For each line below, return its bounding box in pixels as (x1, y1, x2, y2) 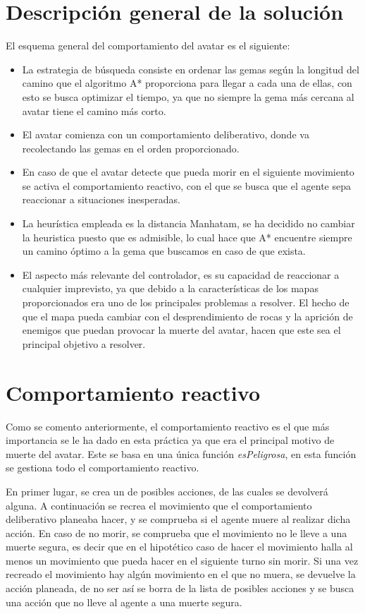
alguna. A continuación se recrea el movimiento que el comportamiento (6, 498, 312, 512)
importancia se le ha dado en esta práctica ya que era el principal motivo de (6, 433, 335, 447)
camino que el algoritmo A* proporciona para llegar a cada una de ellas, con (22, 76, 352, 90)
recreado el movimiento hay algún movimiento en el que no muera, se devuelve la (6, 567, 356, 582)
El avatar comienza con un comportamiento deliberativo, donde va (22, 127, 309, 142)
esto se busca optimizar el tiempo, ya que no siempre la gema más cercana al (22, 89, 354, 104)
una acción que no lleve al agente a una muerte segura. (6, 594, 242, 609)
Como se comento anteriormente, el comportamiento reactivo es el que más (6, 419, 330, 433)
